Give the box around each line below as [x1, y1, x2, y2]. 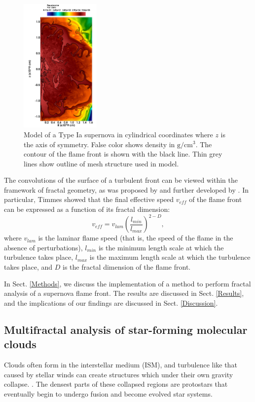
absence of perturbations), [4, 242, 83, 252]
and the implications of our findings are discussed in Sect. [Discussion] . [4, 297, 218, 308]
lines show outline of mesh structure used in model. [24, 158, 179, 168]
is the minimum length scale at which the [98, 242, 224, 252]
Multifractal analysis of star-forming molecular [4, 322, 248, 337]
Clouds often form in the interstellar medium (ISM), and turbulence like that [4, 359, 237, 369]
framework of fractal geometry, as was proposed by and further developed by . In [4, 184, 249, 195]
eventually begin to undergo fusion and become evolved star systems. [4, 388, 213, 399]
